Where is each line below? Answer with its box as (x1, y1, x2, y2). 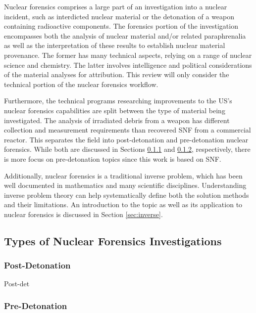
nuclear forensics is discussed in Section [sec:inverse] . (4, 209, 163, 219)
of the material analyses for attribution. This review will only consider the (4, 69, 229, 80)
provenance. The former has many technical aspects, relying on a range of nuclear (4, 49, 252, 60)
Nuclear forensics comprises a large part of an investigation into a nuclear (4, 1, 227, 11)
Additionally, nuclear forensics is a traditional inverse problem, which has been (4, 170, 243, 180)
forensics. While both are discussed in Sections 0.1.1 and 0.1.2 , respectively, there (4, 144, 251, 154)
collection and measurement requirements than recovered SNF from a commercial (4, 125, 251, 135)
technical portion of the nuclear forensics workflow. (4, 79, 158, 89)
